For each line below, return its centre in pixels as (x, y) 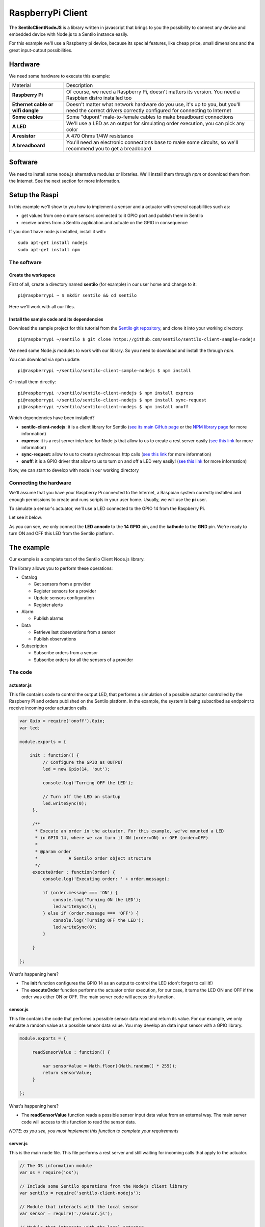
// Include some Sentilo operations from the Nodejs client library (104, 1186)
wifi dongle (26, 110)
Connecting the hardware (40, 482)
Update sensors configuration (64, 598)
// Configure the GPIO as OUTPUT (83, 762)
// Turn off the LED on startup (81, 797)
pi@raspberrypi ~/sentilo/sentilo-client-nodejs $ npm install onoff (103, 407)
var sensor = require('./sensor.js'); (66, 1214)
